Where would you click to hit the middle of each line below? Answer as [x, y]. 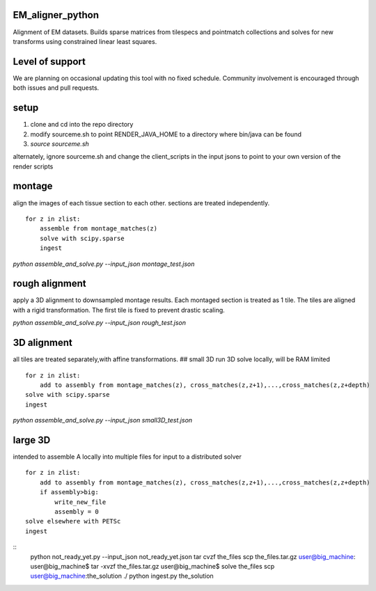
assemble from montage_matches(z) [99, 229]
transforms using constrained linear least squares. [85, 41]
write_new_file [80, 502]
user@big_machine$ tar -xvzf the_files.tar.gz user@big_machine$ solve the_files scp [152, 566]
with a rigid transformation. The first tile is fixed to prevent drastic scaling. [119, 310]
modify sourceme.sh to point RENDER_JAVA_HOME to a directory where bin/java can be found [166, 134]
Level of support [49, 62]
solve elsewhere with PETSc [73, 521]
